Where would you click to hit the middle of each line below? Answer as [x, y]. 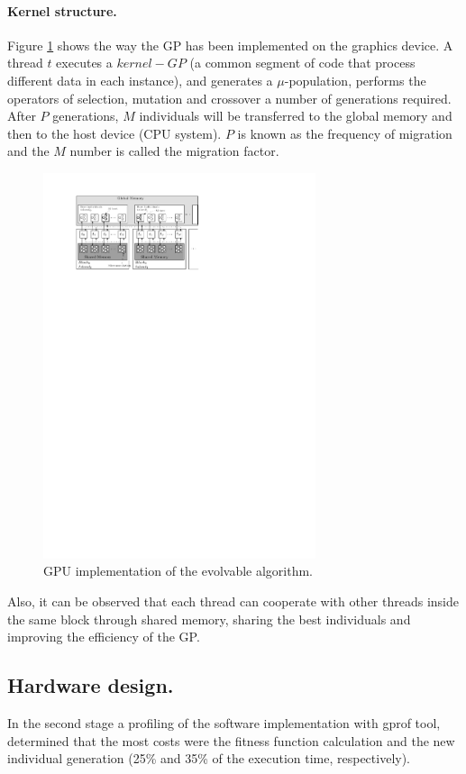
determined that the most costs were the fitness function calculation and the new [231, 740]
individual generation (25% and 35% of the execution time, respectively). [209, 758]
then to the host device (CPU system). [114, 133]
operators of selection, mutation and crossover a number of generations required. [229, 98]
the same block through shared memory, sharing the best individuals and [209, 619]
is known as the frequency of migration [345, 133]
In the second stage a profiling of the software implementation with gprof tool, [224, 722]
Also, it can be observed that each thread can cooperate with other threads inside [233, 601]
